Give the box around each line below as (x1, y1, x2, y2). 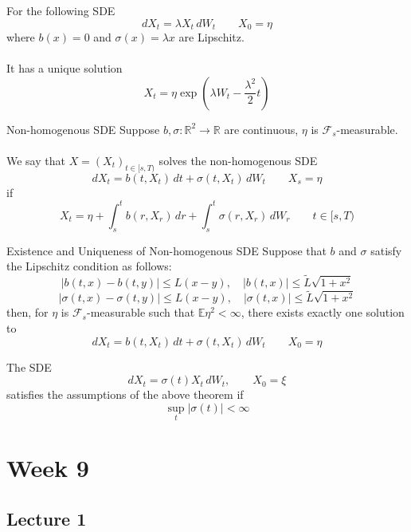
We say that (6, 152, 65, 169)
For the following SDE (6, 2, 115, 18)
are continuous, (224, 120, 299, 137)
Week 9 (6, 451, 89, 484)
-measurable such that (86, 304, 195, 321)
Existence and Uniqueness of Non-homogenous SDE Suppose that (6, 242, 327, 258)
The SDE (6, 358, 52, 375)
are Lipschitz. (178, 29, 245, 45)
